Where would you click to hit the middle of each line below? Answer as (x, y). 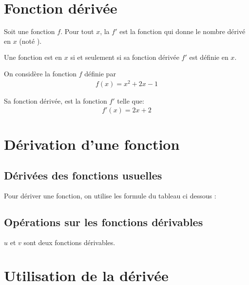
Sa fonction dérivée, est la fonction (56, 100)
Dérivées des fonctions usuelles (83, 175)
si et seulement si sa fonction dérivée (125, 57)
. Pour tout (77, 31)
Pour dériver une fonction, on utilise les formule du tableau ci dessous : (110, 195)
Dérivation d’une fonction (92, 144)
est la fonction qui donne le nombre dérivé (182, 31)
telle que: (131, 100)
